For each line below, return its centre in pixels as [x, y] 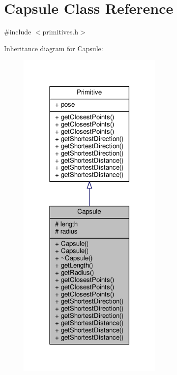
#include [18, 32]
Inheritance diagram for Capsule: [54, 48]
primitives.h [60, 32]
